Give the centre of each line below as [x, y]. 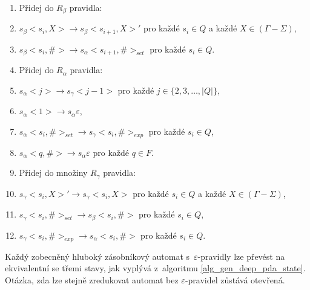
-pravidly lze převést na [241, 256]
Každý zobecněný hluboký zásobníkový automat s [97, 256]
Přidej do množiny [53, 172]
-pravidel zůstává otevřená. [235, 279]
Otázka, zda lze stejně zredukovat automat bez [92, 279]
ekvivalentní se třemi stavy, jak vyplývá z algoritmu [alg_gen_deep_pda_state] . [155, 268]
